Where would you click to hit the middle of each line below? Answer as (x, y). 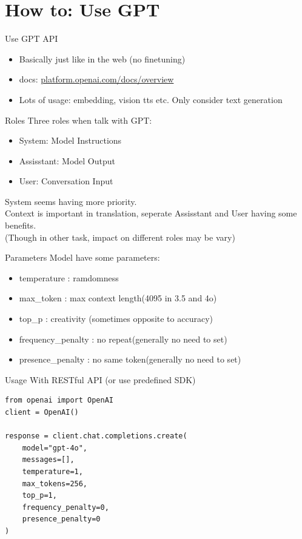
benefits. (21, 225)
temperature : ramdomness (69, 277)
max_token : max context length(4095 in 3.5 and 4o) (118, 298)
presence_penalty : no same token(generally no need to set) (130, 359)
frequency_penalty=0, (65, 507)
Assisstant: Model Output (67, 160)
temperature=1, (52, 471)
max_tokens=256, (55, 484)
